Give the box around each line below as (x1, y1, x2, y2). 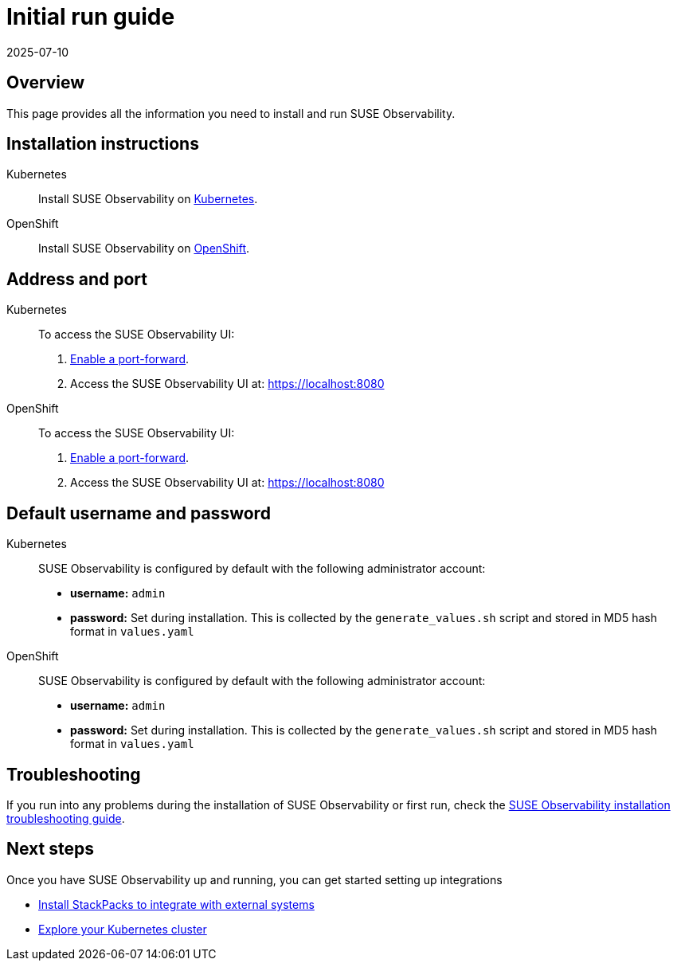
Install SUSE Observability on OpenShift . (38, 241, 250, 256)
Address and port (6, 268, 147, 289)
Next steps (6, 839, 94, 859)
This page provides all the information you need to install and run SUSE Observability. (6, 106, 456, 120)
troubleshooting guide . (6, 811, 125, 825)
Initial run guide (6, 3, 175, 30)
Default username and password (6, 503, 271, 523)
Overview (6, 72, 85, 93)
